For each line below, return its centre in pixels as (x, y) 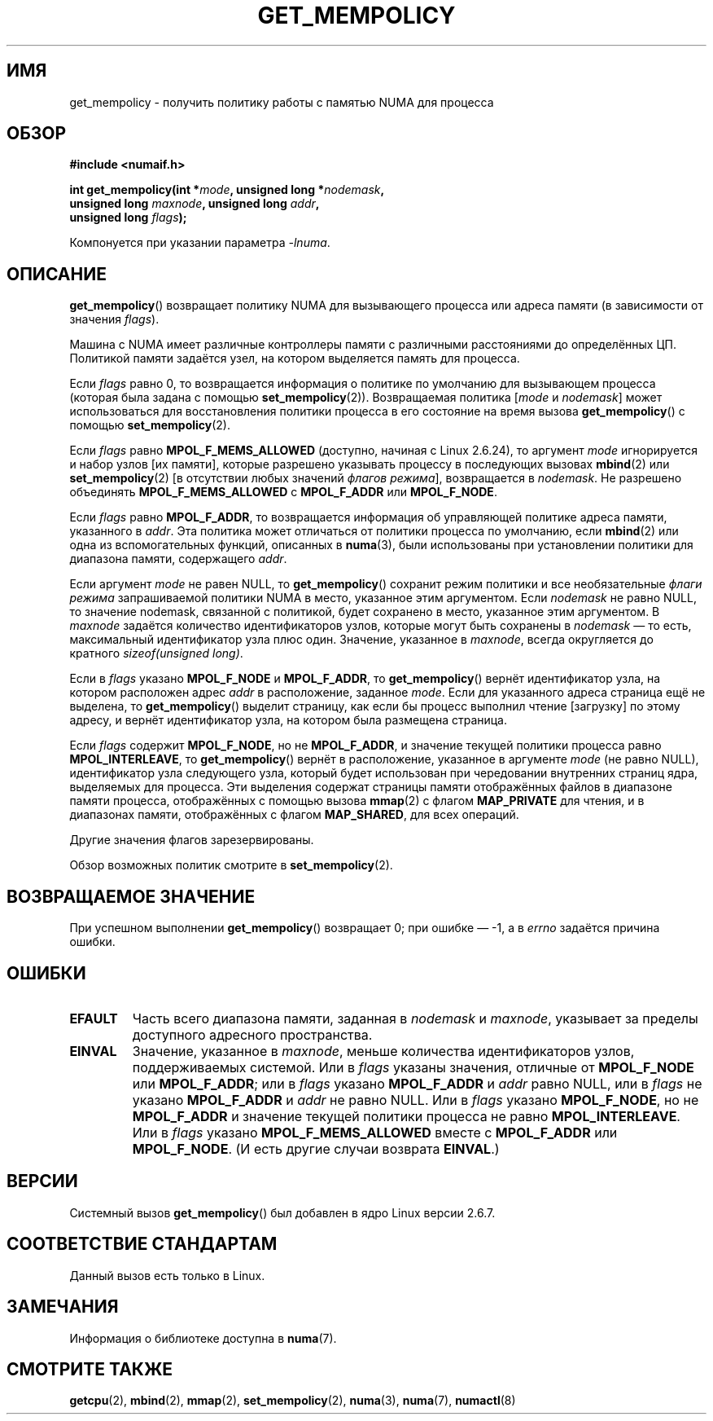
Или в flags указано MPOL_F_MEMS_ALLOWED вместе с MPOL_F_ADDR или (375, 1132)
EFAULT (94, 1018)
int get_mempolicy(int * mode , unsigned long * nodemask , (227, 190)
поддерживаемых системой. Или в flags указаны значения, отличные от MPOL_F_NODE (413, 1067)
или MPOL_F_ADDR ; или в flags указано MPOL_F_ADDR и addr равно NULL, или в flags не (417, 1083)
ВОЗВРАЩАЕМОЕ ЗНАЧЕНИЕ (131, 896)
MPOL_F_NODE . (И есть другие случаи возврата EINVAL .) (316, 1148)
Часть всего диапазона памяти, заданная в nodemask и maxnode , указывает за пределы (415, 1018)
